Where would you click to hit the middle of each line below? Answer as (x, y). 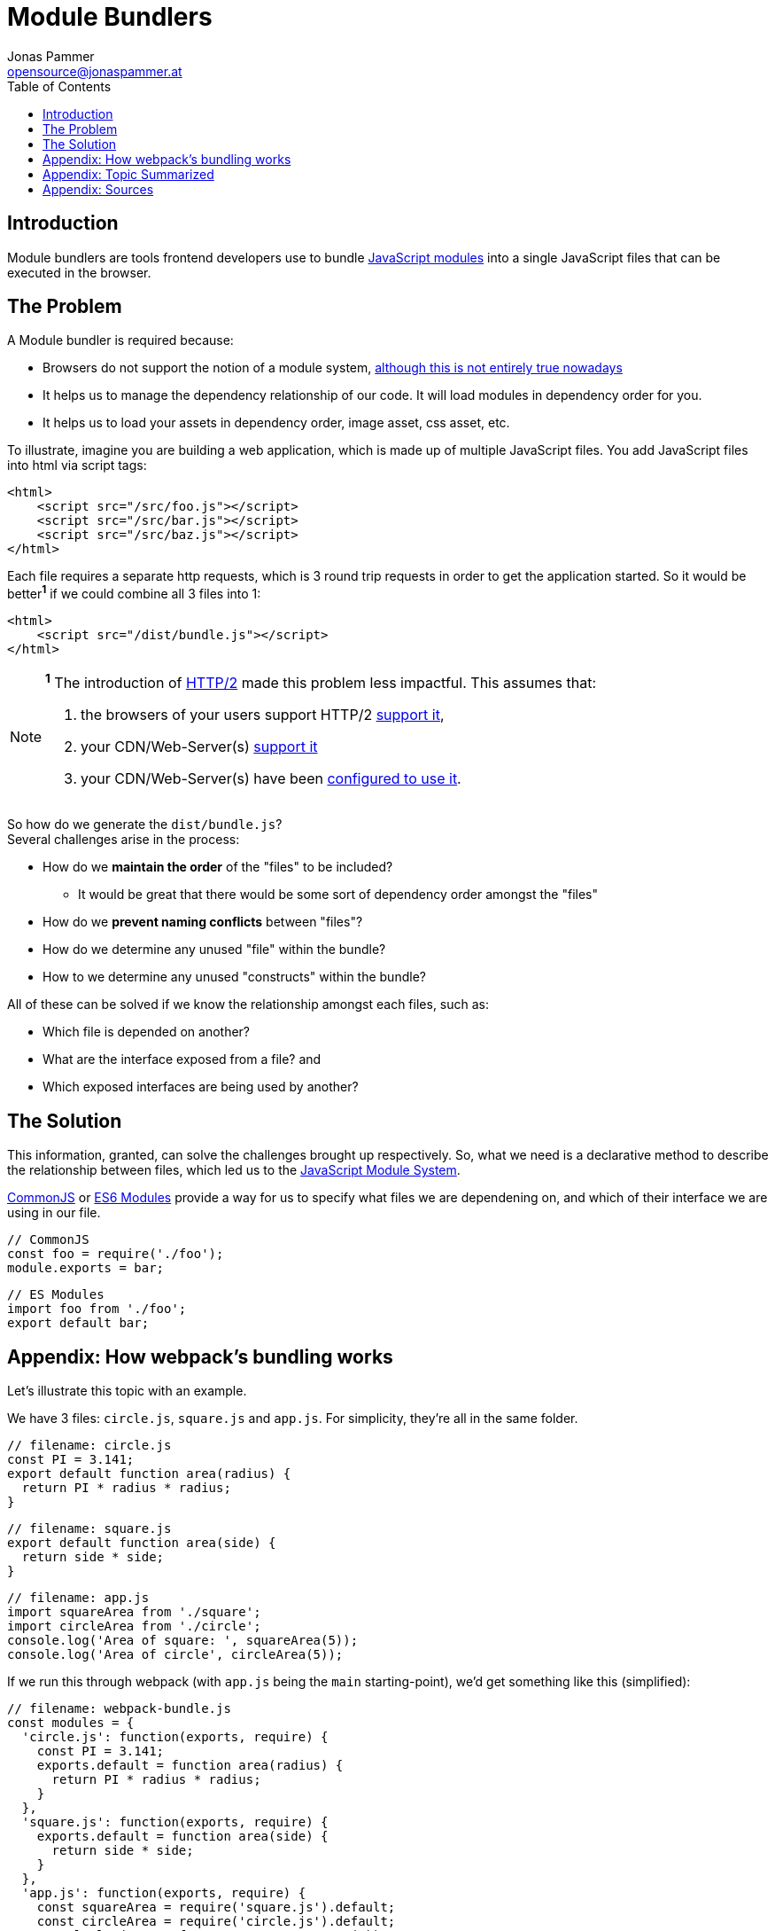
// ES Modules (56, 1295)
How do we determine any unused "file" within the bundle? (214, 950)
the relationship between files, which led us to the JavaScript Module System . (234, 1170)
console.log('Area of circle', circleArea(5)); (175, 1655)
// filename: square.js (89, 1529)
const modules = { (71, 1723)
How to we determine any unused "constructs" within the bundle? (234, 977)
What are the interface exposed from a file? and (182, 1059)
